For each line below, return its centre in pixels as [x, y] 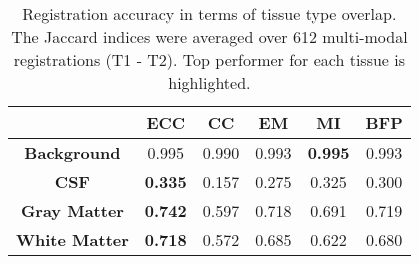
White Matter [72, 239]
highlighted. [209, 82]
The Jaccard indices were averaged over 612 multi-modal [209, 36]
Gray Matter [72, 210]
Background [72, 152]
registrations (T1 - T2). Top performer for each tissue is [209, 59]
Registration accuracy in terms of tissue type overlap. [209, 13]
